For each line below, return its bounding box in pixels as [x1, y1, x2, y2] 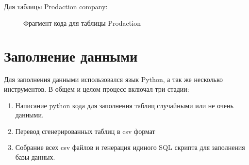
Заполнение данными [4, 46, 138, 66]
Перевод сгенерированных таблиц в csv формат [15, 126, 155, 136]
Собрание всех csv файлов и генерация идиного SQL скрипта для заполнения [15, 142, 245, 152]
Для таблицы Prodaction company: [4, 1, 108, 11]
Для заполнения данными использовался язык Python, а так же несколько [4, 74, 223, 84]
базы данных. [15, 151, 55, 162]
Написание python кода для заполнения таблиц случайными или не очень [15, 100, 233, 110]
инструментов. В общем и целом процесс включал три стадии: [4, 83, 189, 94]
